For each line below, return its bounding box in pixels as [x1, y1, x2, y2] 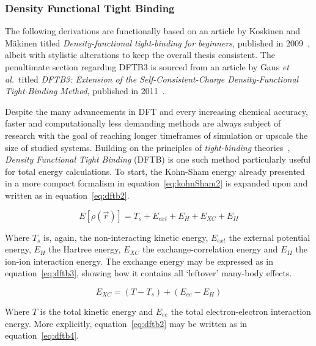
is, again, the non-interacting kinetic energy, [43, 230, 208, 243]
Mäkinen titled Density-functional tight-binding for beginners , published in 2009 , [5, 36, 310, 49]
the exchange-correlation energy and [142, 243, 278, 256]
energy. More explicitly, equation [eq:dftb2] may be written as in [5, 317, 248, 329]
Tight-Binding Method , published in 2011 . [5, 84, 165, 97]
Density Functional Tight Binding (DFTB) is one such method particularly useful [5, 153, 311, 166]
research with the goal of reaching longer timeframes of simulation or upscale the [5, 128, 308, 141]
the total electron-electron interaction [171, 304, 311, 317]
